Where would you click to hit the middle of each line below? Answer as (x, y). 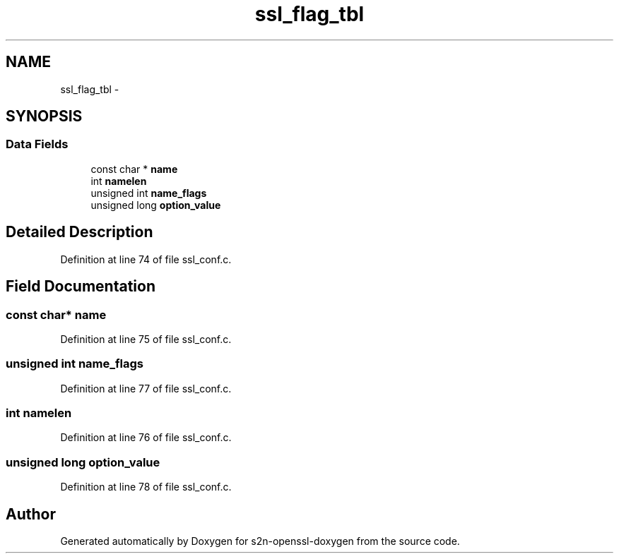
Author (31, 514)
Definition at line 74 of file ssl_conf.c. (146, 259)
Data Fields (37, 144)
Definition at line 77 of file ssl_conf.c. (146, 388)
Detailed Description (79, 232)
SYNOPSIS (44, 116)
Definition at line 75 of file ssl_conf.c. (146, 339)
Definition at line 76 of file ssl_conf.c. (146, 438)
